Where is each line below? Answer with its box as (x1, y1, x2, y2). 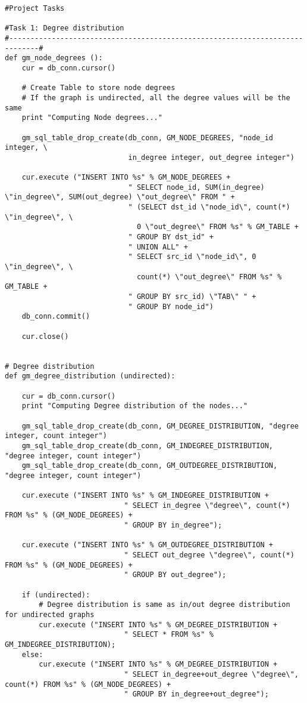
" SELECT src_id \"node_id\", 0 (128, 252, 256, 261)
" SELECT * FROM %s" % (124, 630, 214, 639)
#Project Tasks (5, 4, 65, 13)
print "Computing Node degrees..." (21, 113, 162, 122)
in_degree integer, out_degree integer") (128, 153, 295, 162)
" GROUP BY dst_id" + (128, 233, 214, 242)
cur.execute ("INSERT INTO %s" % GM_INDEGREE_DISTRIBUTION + (21, 491, 269, 500)
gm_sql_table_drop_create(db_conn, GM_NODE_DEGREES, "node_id (21, 133, 274, 142)
